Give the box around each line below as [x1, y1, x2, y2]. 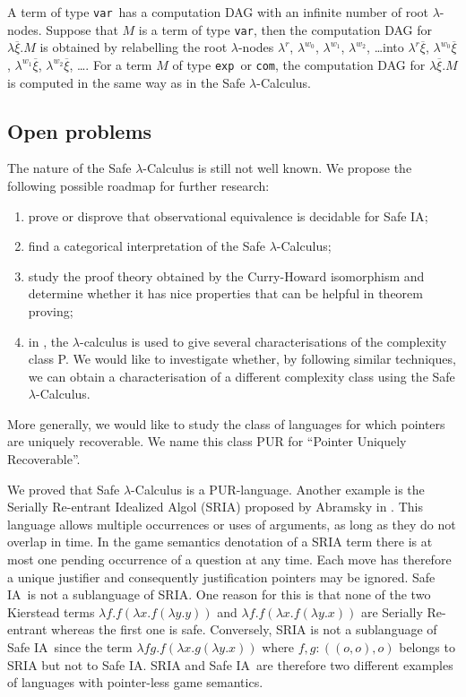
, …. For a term [69, 55, 152, 73]
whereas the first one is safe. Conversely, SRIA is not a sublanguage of [51, 620, 437, 639]
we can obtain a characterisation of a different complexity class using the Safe [28, 366, 455, 385]
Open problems [7, 116, 152, 144]
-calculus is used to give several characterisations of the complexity [79, 331, 447, 350]
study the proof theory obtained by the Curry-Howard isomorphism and [28, 266, 425, 285]
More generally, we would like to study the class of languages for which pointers [7, 414, 445, 433]
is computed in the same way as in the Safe [7, 73, 246, 91]
